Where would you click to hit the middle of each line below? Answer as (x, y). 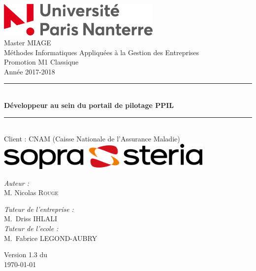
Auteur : (17, 183)
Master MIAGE (28, 43)
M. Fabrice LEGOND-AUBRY (51, 238)
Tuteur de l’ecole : (31, 228)
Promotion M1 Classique (41, 62)
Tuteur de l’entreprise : (39, 209)
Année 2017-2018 (30, 71)
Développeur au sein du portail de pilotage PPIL (89, 105)
